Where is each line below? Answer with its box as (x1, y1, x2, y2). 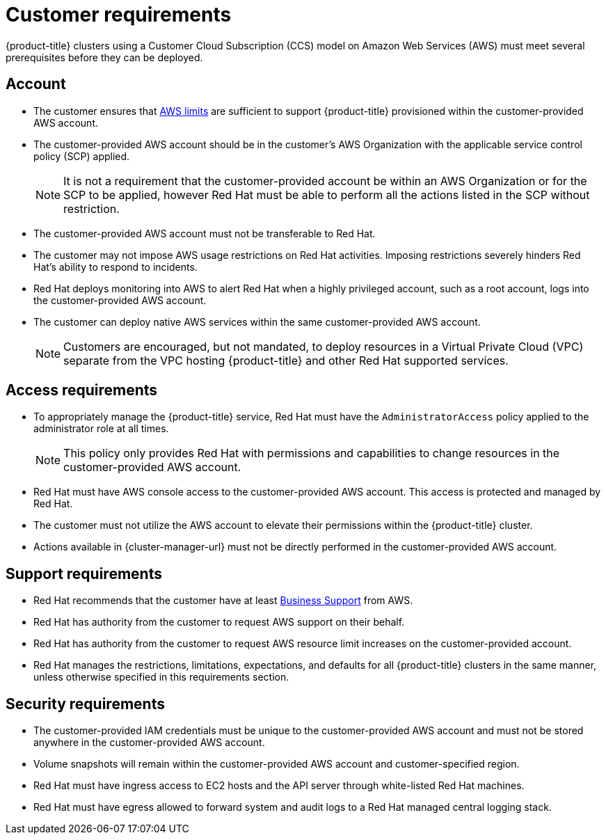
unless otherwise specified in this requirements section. (33, 671, 289, 683)
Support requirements (6, 564, 162, 583)
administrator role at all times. (33, 422, 169, 435)
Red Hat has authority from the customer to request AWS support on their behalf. (33, 616, 405, 628)
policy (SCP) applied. (33, 150, 130, 162)
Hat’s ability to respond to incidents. (33, 260, 198, 273)
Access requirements (6, 381, 158, 399)
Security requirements (6, 695, 165, 713)
